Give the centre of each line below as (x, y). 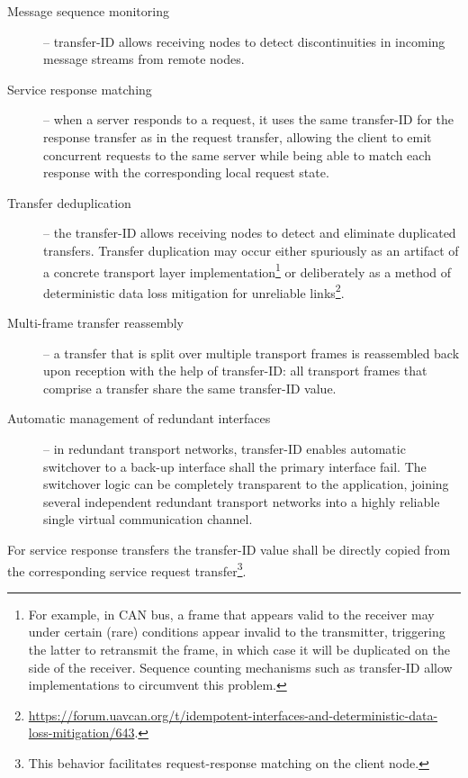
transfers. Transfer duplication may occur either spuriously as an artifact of (251, 250)
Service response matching (80, 89)
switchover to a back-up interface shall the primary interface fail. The (235, 466)
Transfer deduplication (69, 202)
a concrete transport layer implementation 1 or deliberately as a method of (247, 270)
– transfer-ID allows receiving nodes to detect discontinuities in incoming (244, 41)
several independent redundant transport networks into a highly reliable (242, 501)
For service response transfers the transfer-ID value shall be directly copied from (229, 549)
